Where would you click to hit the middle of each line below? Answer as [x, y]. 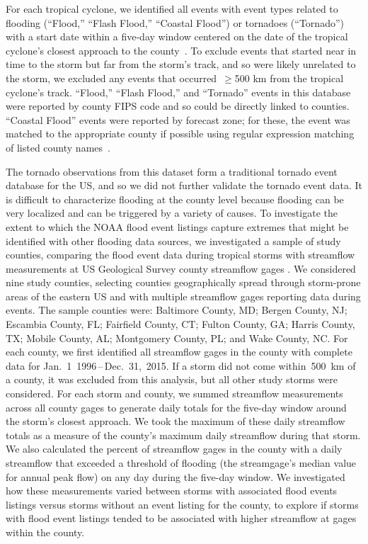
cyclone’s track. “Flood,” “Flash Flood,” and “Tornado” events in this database [178, 92]
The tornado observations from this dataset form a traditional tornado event [172, 171]
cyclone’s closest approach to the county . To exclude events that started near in [181, 50]
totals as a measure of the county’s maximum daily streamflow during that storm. [183, 435]
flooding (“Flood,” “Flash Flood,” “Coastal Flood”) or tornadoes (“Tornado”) [175, 22]
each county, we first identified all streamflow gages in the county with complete [179, 352]
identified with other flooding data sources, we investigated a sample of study [173, 240]
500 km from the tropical [289, 78]
